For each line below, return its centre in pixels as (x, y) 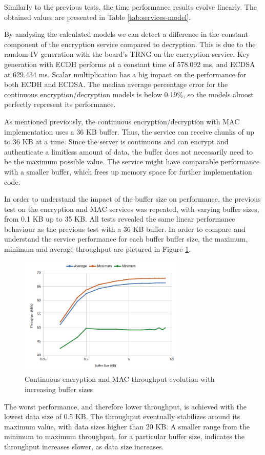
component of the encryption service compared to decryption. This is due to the (130, 44)
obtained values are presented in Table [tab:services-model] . (98, 17)
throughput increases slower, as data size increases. (84, 446)
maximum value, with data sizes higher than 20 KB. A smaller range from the (127, 426)
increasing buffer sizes (59, 389)
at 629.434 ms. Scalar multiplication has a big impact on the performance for (125, 74)
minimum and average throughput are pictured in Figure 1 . (98, 249)
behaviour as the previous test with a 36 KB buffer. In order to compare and (125, 229)
